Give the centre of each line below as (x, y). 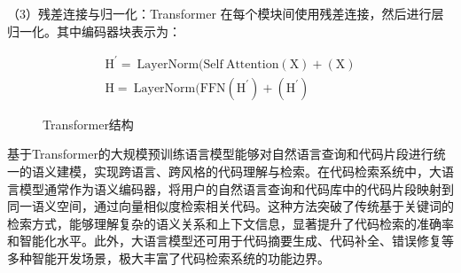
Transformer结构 (88, 124)
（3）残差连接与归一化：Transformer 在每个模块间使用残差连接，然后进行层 (226, 13)
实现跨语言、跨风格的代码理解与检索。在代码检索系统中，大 (267, 171)
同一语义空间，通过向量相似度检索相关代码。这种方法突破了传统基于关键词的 (230, 206)
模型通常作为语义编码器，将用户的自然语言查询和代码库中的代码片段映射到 (236, 188)
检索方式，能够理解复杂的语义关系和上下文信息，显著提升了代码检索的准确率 (230, 223)
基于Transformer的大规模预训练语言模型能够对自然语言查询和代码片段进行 (220, 154)
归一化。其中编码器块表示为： (94, 31)
